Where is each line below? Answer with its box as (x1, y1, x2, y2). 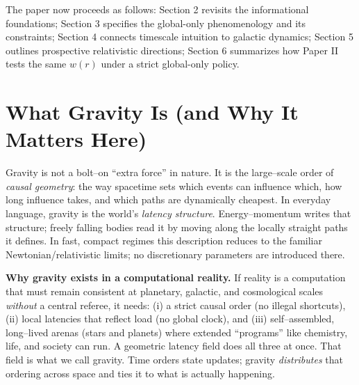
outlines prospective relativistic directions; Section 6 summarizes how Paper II (6, 42, 339, 57)
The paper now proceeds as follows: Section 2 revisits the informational (6, 2, 309, 16)
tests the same (6, 56, 67, 71)
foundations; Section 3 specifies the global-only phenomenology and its (6, 15, 306, 30)
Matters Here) (6, 125, 147, 153)
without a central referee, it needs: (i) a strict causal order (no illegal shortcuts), (6, 297, 346, 312)
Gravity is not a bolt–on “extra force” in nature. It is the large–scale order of (6, 165, 334, 180)
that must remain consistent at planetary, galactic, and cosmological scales (6, 284, 324, 299)
